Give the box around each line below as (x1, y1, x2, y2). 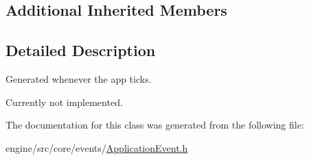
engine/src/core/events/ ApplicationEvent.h (5, 140, 188, 155)
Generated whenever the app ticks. (5, 71, 152, 85)
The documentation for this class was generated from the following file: (5, 118, 304, 132)
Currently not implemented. (5, 94, 123, 109)
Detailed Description (5, 40, 156, 61)
